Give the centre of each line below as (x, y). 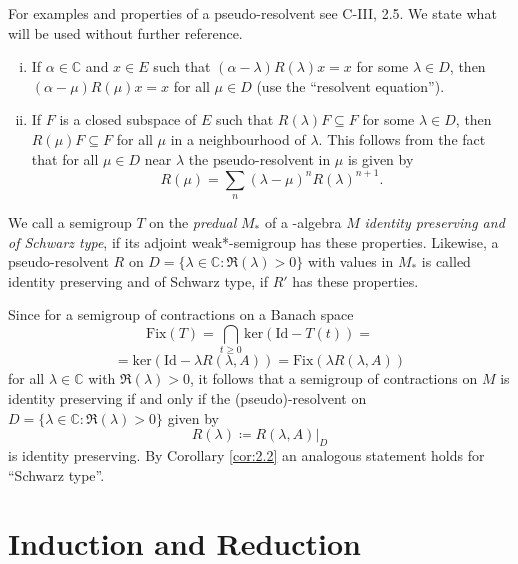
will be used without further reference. (125, 32)
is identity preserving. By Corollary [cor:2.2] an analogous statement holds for (246, 454)
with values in (350, 261)
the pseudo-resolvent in (259, 158)
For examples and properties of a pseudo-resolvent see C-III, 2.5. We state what (252, 13)
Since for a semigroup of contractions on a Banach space (181, 314)
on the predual (193, 222)
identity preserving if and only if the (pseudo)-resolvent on (187, 397)
